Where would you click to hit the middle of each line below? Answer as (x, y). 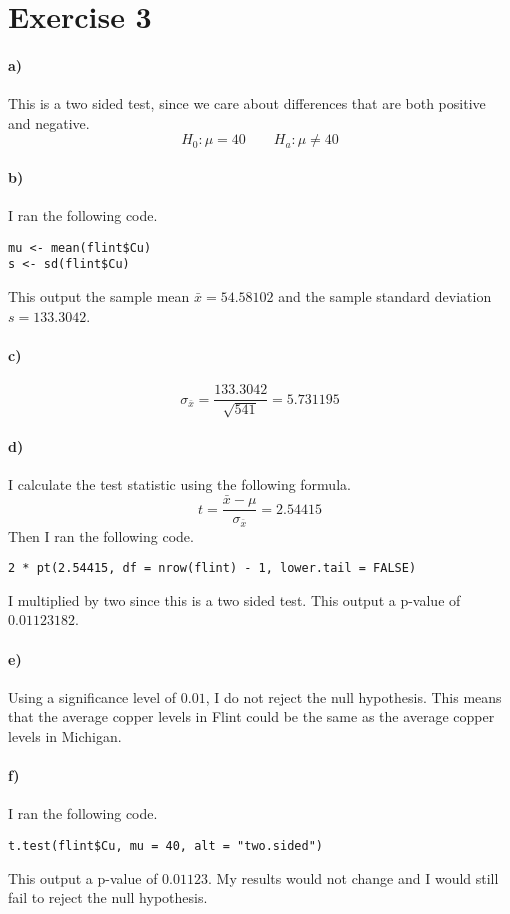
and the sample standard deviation (385, 296)
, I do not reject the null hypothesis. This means (353, 696)
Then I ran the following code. (101, 535)
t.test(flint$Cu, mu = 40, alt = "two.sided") (165, 846)
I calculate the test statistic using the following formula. (179, 484)
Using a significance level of (92, 696)
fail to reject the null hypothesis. (108, 897)
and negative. (49, 122)
